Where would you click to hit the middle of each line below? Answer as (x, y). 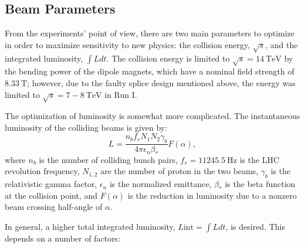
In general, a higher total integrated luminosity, (90, 226)
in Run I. (121, 94)
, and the (282, 44)
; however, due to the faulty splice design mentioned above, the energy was (161, 82)
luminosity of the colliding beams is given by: (86, 127)
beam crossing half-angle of (54, 207)
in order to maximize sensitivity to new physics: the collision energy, (128, 44)
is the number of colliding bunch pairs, (108, 159)
